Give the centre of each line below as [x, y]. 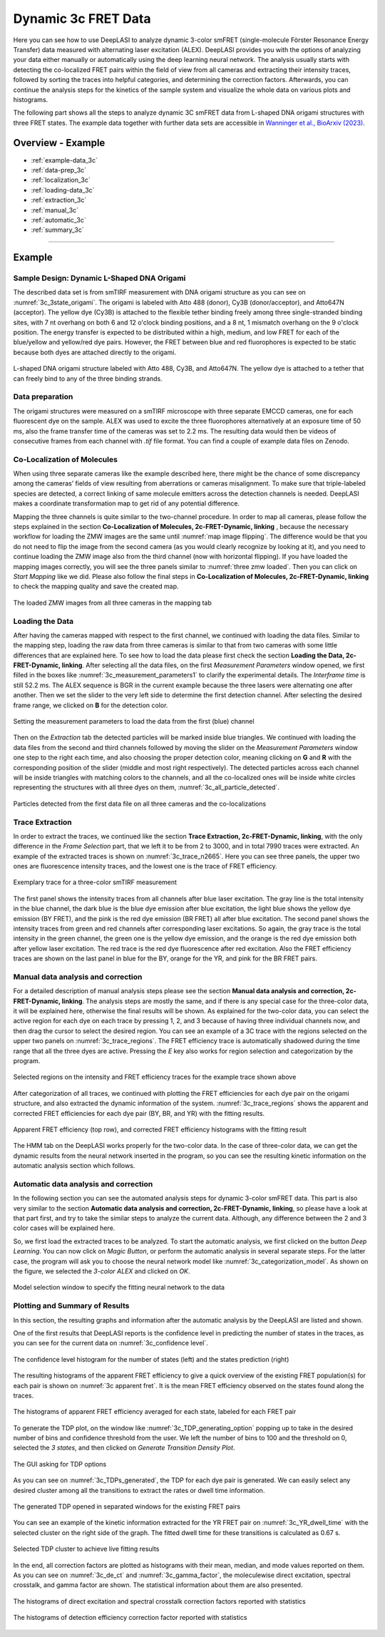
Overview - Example [59, 143]
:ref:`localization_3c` [61, 180]
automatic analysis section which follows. [74, 1166]
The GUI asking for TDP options [60, 1464]
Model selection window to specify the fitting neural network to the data [119, 1288]
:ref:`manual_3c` [55, 210]
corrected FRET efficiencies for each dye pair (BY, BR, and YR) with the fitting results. [139, 1113]
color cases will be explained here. [64, 1228]
